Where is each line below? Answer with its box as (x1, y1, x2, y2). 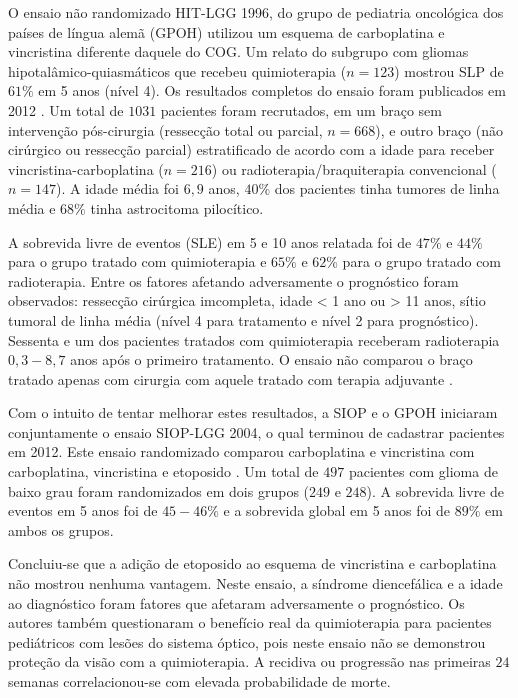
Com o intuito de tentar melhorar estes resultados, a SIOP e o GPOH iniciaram (8, 402, 498, 423)
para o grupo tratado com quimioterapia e (8, 251, 267, 272)
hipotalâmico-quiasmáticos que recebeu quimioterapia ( (8, 60, 347, 81)
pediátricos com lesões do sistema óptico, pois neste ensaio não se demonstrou (8, 631, 486, 652)
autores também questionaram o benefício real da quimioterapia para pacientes (8, 612, 492, 633)
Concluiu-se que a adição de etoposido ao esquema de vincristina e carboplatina (8, 553, 497, 574)
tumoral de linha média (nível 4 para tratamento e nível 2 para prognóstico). (8, 309, 479, 330)
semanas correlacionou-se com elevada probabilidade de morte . (8, 671, 391, 691)
